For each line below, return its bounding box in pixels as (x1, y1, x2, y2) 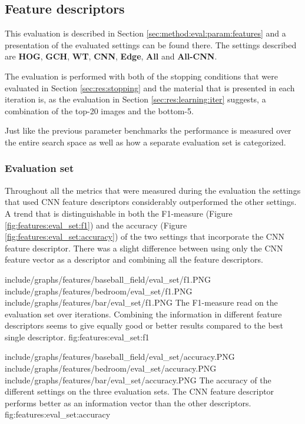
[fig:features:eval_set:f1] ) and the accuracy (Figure (5, 218, 187, 231)
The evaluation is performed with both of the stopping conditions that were (5, 69, 278, 82)
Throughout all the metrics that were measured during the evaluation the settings (5, 184, 301, 196)
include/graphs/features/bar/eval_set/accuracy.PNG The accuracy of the (5, 373, 271, 386)
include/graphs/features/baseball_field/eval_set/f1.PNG (5, 273, 211, 285)
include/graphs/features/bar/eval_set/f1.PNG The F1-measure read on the (5, 296, 278, 309)
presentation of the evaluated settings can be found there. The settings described (5, 38, 297, 51)
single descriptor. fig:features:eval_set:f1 (5, 330, 150, 343)
